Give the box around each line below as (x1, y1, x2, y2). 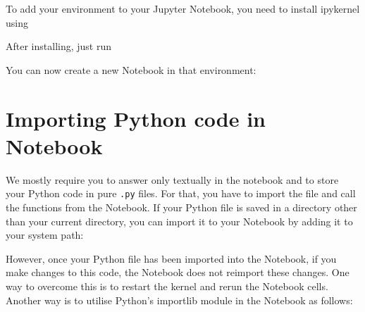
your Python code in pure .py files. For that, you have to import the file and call (6, 186, 356, 201)
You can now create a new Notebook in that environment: (6, 62, 256, 77)
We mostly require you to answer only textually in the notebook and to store (6, 172, 339, 187)
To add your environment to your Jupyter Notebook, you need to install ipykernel (6, 1, 360, 15)
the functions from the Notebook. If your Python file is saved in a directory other (6, 199, 357, 214)
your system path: (6, 227, 84, 242)
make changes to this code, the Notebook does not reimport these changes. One (6, 265, 349, 280)
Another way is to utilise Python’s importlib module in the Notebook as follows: (6, 292, 353, 307)
